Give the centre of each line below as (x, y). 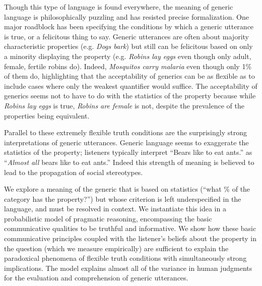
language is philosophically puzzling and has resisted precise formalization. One (126, 16)
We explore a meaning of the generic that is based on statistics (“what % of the (127, 189)
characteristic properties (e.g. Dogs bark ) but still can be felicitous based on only (128, 46)
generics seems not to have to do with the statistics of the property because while (130, 96)
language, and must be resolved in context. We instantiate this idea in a (115, 209)
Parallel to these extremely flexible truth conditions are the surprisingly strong (125, 132)
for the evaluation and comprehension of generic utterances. (96, 278)
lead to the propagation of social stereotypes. (74, 172)
